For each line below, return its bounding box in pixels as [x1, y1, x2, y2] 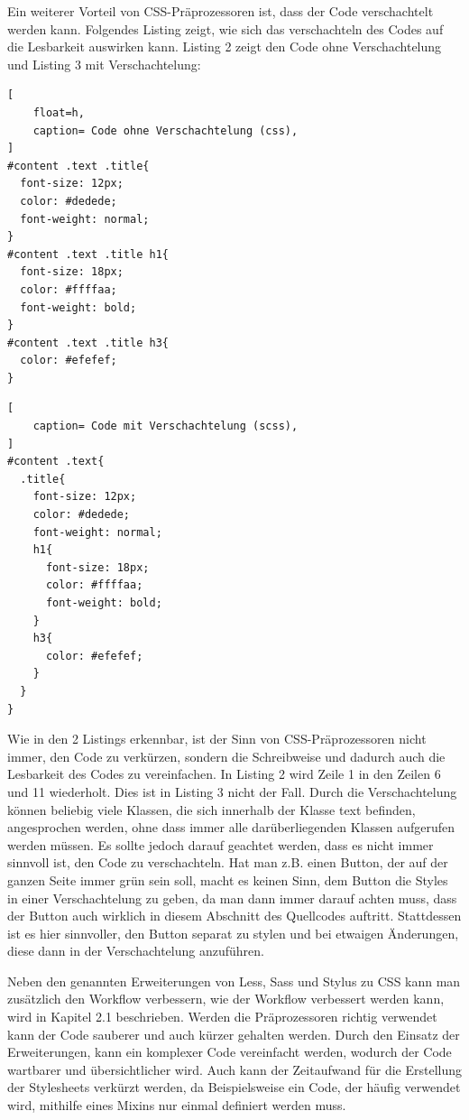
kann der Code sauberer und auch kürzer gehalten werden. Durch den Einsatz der [7, 1024, 460, 1043]
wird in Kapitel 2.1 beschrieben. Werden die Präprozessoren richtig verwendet [7, 1007, 437, 1026]
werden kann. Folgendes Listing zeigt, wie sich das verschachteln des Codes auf [7, 19, 444, 38]
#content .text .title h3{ [7, 336, 169, 349]
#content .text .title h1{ [7, 247, 169, 261]
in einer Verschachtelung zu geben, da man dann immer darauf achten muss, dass [7, 888, 457, 907]
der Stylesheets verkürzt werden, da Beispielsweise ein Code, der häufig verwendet [7, 1078, 461, 1097]
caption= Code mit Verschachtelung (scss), [32, 420, 299, 433]
